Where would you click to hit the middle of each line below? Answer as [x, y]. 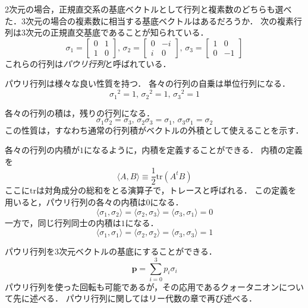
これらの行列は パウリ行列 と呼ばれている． [88, 63]
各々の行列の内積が [42, 150]
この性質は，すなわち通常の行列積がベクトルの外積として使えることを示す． [154, 130]
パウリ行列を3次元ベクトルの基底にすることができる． [111, 251]
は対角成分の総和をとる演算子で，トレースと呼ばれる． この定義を [166, 190]
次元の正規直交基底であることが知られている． [117, 32]
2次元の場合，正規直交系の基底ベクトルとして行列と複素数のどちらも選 [144, 9]
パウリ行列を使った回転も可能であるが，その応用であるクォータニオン [142, 286]
